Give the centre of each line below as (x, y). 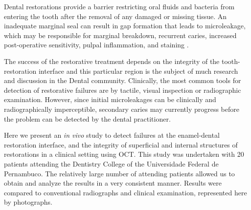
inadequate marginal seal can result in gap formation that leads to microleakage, (125, 26)
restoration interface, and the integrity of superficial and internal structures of (121, 144)
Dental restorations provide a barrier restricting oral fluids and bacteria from (119, 6)
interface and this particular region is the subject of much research (138, 71)
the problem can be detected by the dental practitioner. (87, 118)
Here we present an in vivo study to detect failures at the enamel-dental (112, 135)
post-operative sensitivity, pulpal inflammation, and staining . (96, 45)
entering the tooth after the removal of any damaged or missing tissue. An (115, 16)
